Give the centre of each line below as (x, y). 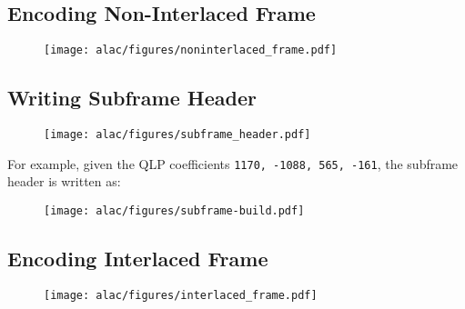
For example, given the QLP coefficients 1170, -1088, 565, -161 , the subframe (233, 163)
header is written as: (64, 181)
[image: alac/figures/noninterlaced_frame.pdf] (191, 50)
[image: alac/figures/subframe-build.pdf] (174, 210)
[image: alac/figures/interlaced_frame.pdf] (181, 295)
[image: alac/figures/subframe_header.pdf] (177, 135)
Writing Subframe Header (132, 98)
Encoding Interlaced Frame (138, 259)
